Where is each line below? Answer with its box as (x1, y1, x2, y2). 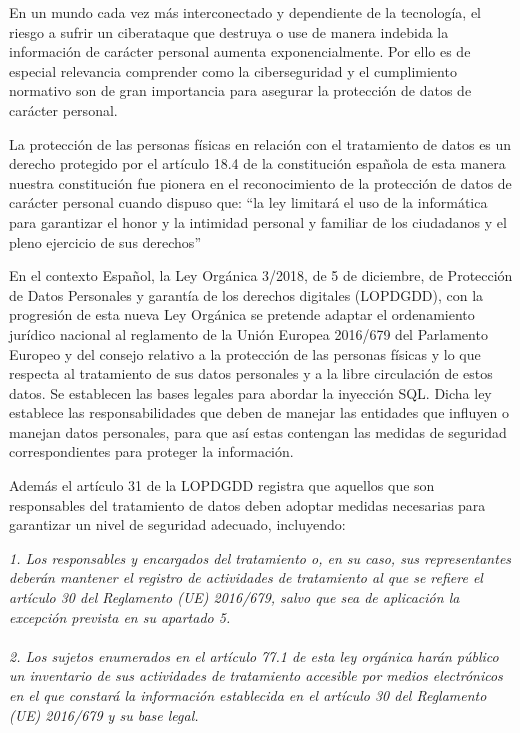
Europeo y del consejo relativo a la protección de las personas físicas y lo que (9, 343, 481, 364)
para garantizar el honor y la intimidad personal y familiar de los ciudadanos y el (9, 211, 507, 232)
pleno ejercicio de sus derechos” (9, 231, 201, 252)
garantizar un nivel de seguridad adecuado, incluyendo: (9, 514, 346, 535)
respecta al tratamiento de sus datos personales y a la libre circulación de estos (9, 363, 493, 384)
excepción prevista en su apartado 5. (9, 606, 231, 627)
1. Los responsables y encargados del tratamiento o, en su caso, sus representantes (9, 547, 512, 568)
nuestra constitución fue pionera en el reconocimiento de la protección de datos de (9, 172, 512, 193)
